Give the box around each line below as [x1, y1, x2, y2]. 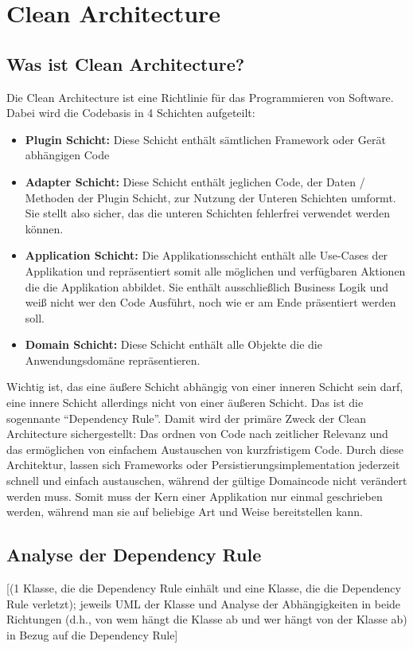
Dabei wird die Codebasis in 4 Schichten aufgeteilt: [6, 104, 255, 121]
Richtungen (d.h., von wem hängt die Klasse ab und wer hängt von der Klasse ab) [6, 611, 407, 627]
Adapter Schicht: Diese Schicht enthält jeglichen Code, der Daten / [25, 173, 365, 190]
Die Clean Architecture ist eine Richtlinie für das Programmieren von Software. [6, 88, 394, 105]
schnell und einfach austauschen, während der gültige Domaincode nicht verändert [6, 472, 407, 489]
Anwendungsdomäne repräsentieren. [25, 351, 201, 368]
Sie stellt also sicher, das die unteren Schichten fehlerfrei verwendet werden [25, 205, 391, 221]
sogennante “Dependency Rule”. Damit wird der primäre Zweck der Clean [6, 409, 366, 426]
